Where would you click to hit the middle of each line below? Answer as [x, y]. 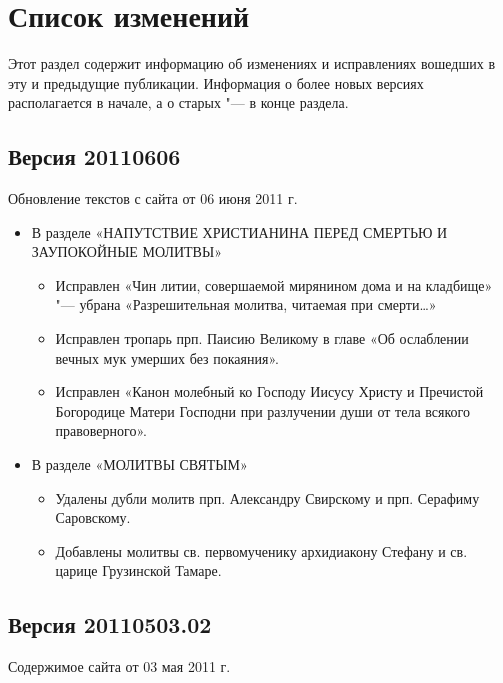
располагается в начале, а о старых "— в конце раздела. [178, 102]
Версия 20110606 [94, 156]
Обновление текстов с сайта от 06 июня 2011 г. [153, 198]
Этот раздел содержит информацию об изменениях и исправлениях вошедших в [252, 63]
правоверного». [101, 430]
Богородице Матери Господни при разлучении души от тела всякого [262, 410]
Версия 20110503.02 [110, 624]
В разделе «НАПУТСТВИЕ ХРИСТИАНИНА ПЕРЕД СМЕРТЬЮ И [239, 231]
